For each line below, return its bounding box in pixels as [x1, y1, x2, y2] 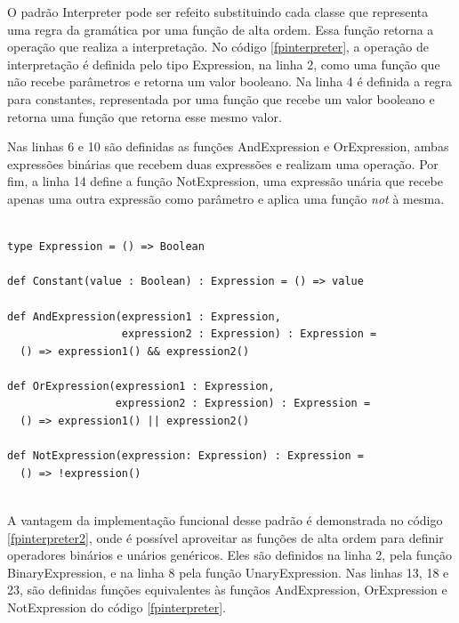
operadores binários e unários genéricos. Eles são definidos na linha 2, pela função [7, 546, 452, 564]
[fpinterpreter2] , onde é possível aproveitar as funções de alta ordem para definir [7, 528, 444, 546]
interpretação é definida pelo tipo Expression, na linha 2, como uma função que [7, 54, 440, 73]
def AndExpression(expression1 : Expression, [7, 310, 281, 323]
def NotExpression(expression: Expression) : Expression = [7, 449, 364, 463]
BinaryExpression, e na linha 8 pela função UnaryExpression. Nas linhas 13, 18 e [7, 562, 449, 581]
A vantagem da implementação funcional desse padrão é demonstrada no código [7, 511, 443, 530]
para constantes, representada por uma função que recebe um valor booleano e [7, 89, 435, 108]
